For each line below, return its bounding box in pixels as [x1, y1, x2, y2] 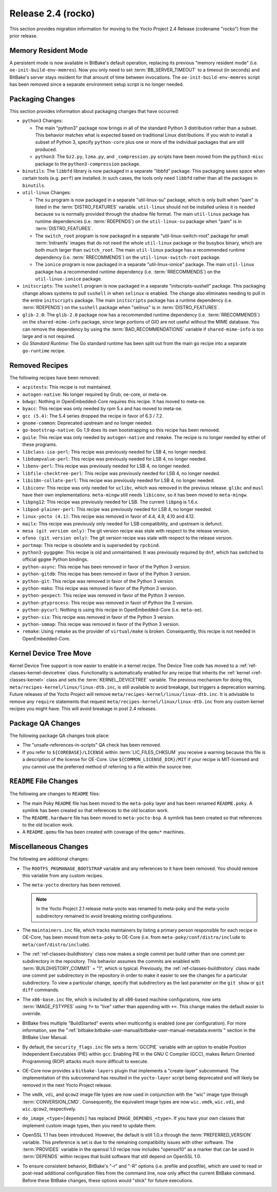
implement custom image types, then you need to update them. [22, 1122, 156, 1128]
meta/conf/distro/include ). [22, 941, 91, 948]
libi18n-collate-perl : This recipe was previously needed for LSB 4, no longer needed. [22, 478, 215, 484]
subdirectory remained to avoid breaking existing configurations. [36, 913, 173, 919]
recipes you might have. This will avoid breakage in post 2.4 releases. [9, 706, 157, 712]
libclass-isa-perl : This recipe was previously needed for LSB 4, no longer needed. [22, 448, 207, 455]
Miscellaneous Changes [9, 842, 89, 851]
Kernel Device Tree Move [9, 649, 92, 657]
